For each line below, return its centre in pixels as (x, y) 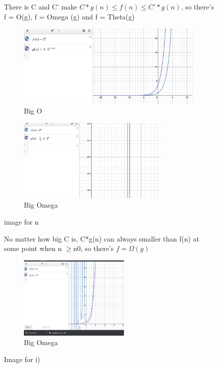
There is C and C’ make (41, 6)
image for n (21, 221)
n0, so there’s (94, 248)
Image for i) (22, 359)
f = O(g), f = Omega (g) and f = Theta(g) (69, 16)
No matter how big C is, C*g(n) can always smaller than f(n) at (102, 238)
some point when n (33, 248)
